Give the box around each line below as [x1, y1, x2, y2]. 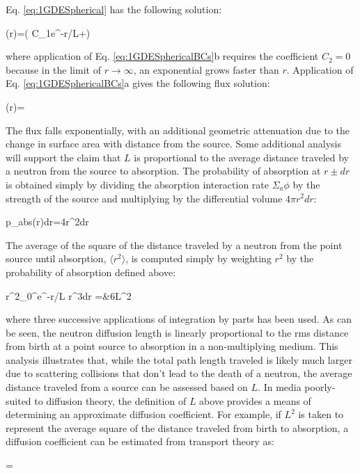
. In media [258, 380, 302, 394]
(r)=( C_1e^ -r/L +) [6, 25, 91, 40]
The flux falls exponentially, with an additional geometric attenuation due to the [6, 122, 350, 137]
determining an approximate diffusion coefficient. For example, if [6, 407, 281, 422]
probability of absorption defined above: [6, 264, 176, 279]
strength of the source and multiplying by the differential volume [6, 191, 283, 205]
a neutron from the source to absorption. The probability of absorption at [6, 163, 321, 178]
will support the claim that [6, 150, 121, 164]
